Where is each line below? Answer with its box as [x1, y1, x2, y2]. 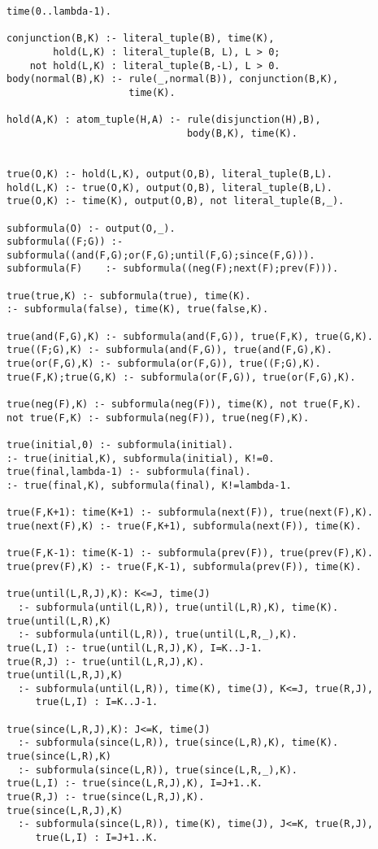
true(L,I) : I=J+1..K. [35, 832, 159, 844]
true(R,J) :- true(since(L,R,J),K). [7, 791, 205, 803]
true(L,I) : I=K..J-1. [35, 696, 159, 708]
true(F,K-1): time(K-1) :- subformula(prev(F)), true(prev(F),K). [7, 547, 374, 559]
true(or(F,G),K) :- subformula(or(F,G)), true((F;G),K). [7, 358, 321, 370]
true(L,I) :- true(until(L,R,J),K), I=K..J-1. [7, 642, 263, 654]
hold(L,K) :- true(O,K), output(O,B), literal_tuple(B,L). [7, 181, 332, 194]
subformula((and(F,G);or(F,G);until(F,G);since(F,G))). [7, 249, 315, 261]
